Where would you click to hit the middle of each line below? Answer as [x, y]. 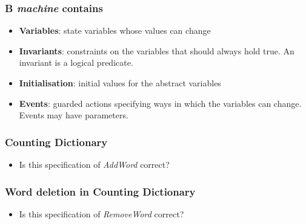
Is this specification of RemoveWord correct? [101, 213]
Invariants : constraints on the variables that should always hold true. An [157, 50]
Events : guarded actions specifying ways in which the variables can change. [160, 103]
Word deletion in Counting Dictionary [100, 191]
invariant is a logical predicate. [76, 62]
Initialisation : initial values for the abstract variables [120, 83]
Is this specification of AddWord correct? [94, 164]
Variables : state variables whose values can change [115, 30]
